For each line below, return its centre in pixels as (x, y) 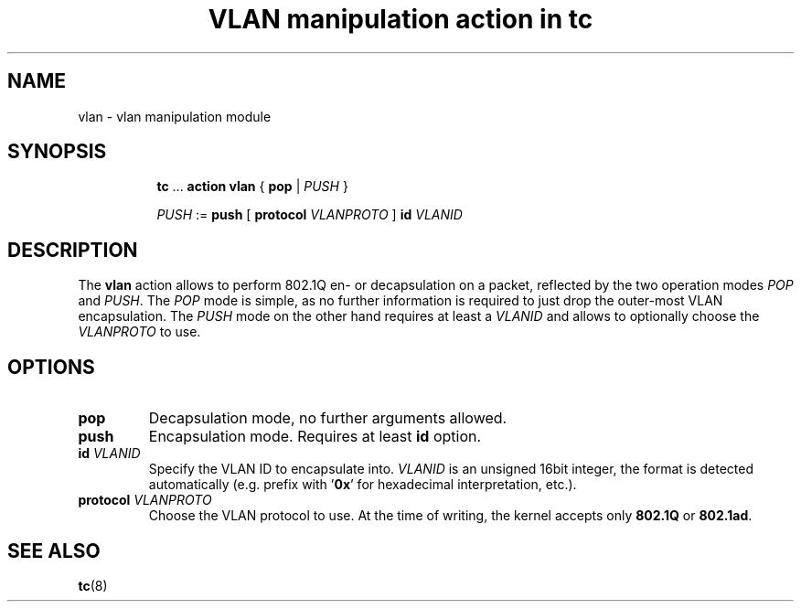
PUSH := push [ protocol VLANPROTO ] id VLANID (310, 215)
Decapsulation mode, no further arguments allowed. (328, 418)
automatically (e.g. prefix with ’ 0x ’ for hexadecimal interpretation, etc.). (363, 485)
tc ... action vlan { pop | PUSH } (252, 187)
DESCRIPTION (73, 250)
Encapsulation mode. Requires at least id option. (315, 437)
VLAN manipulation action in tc (400, 19)
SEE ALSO (54, 550)
